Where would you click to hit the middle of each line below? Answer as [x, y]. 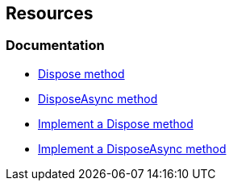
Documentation [55, 46]
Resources [50, 13]
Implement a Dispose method [116, 123]
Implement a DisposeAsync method [132, 148]
